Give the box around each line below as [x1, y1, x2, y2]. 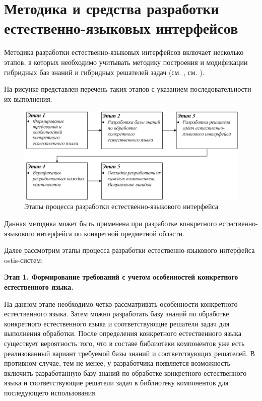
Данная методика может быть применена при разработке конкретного [4, 218, 217, 229]
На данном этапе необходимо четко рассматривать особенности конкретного [4, 298, 238, 309]
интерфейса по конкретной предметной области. [37, 228, 185, 238]
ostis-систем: [4, 254, 43, 265]
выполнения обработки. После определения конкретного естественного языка [4, 328, 242, 339]
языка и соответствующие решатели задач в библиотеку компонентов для [4, 377, 229, 388]
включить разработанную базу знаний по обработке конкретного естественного [4, 367, 247, 378]
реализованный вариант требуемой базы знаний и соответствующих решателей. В [4, 348, 255, 358]
